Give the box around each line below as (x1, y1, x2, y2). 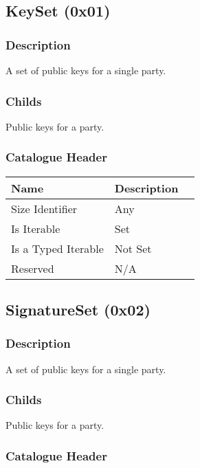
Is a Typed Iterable (11, 240, 104, 256)
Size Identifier (11, 200, 78, 216)
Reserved (11, 260, 54, 276)
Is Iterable (11, 220, 60, 236)
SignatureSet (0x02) (5, 299, 151, 320)
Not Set (114, 240, 152, 256)
